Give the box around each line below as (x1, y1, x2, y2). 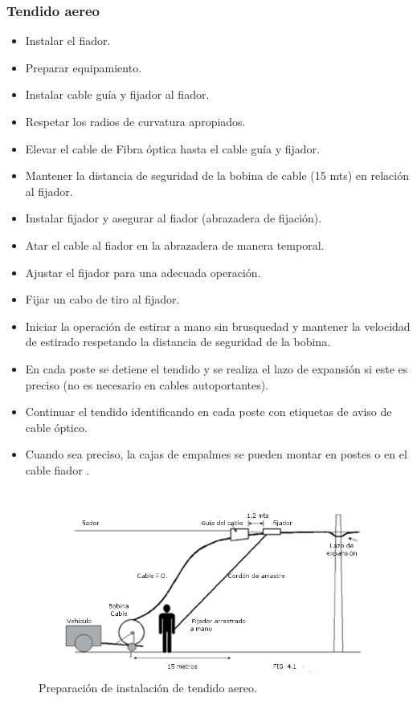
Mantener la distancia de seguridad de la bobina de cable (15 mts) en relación (25, 167, 409, 184)
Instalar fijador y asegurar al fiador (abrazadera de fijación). (25, 210, 322, 226)
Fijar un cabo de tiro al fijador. (25, 291, 180, 308)
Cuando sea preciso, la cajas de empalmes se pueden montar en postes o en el (25, 446, 407, 463)
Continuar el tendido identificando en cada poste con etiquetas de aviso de (25, 403, 392, 420)
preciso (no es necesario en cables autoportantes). (25, 376, 269, 393)
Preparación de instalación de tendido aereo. (39, 679, 257, 695)
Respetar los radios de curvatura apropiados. (25, 113, 246, 129)
